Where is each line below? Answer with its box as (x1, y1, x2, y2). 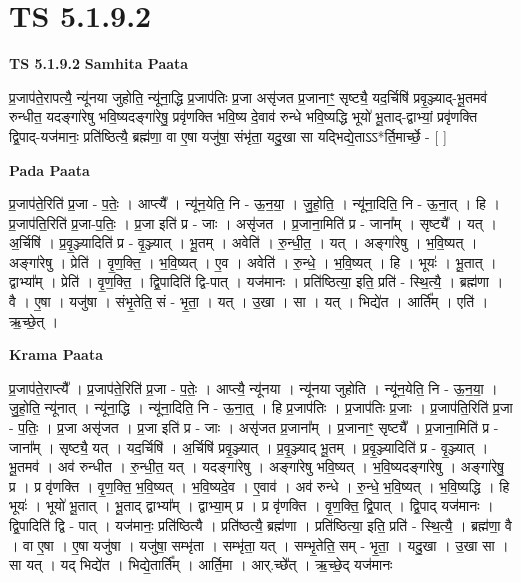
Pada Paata (9, 159, 90, 180)
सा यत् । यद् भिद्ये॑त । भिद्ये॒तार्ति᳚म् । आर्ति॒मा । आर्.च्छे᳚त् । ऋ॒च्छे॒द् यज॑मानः (9, 554, 393, 575)
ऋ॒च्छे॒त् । (9, 310, 59, 331)
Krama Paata (9, 344, 103, 365)
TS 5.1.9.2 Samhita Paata (9, 53, 189, 74)
